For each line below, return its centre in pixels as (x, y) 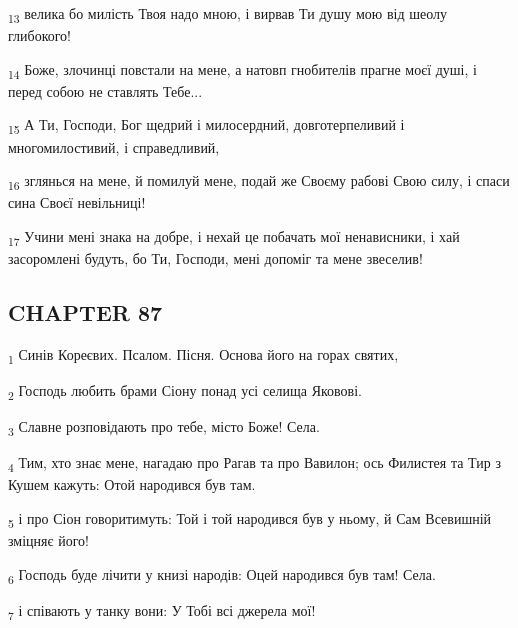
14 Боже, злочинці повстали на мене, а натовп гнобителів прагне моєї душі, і (242, 70)
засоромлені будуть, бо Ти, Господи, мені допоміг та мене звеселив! (215, 258)
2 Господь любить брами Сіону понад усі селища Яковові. (185, 391)
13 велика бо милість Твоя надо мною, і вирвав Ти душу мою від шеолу (228, 14)
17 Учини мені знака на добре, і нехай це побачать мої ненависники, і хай (234, 237)
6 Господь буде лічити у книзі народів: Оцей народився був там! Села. (222, 575)
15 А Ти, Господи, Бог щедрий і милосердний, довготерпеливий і (206, 126)
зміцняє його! (48, 540)
